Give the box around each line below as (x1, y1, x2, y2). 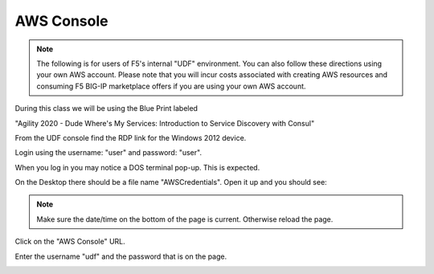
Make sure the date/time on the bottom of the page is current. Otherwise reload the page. (36, 214, 334, 224)
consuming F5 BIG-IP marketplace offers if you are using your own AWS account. (36, 81, 306, 91)
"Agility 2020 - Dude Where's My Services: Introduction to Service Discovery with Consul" (14, 118, 315, 128)
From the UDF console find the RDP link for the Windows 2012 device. (14, 133, 247, 142)
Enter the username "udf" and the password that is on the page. (14, 252, 227, 261)
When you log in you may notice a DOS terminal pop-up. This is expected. (14, 162, 260, 172)
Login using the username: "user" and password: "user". (14, 148, 203, 157)
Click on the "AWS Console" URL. (14, 237, 126, 247)
